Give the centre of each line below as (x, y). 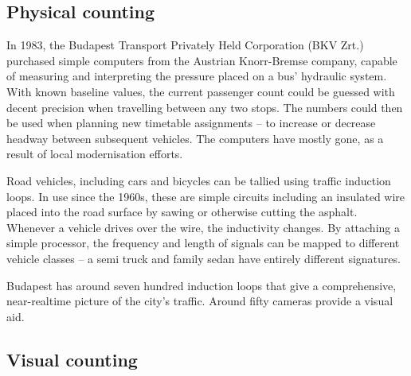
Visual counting (72, 359)
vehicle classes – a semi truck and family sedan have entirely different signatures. (204, 258)
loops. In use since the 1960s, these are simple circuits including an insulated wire (206, 196)
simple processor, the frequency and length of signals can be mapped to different (203, 243)
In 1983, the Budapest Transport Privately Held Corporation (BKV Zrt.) (185, 45)
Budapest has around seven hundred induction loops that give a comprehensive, (202, 285)
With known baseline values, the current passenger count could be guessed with (201, 91)
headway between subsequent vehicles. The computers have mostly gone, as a (195, 138)
